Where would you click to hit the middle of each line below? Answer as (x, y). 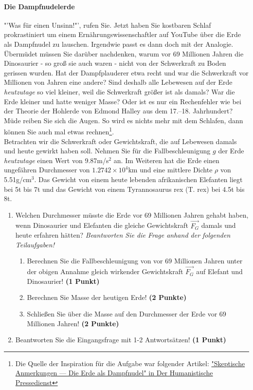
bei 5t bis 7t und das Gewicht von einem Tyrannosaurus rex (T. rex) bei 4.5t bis (124, 189)
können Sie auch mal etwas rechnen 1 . (59, 131)
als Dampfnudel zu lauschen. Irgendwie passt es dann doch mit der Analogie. (119, 44)
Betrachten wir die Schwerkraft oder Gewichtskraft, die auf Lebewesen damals (120, 141)
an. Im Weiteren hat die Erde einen (166, 160)
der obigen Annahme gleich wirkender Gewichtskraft (105, 271)
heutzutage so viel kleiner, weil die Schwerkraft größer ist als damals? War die (119, 91)
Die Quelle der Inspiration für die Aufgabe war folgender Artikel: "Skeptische (130, 363)
